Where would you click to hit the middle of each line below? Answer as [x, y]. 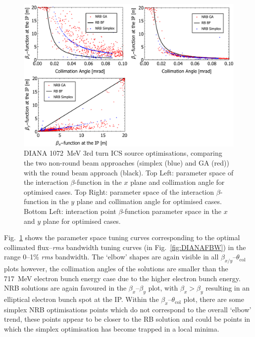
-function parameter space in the [172, 211]
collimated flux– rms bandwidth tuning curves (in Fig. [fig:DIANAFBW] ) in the [125, 247]
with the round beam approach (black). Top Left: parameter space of [129, 172]
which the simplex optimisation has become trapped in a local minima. [112, 329]
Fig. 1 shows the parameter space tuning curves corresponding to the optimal [122, 237]
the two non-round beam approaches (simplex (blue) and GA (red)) [127, 162]
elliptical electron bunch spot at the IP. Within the [81, 299]
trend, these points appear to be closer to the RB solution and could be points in [127, 319]
